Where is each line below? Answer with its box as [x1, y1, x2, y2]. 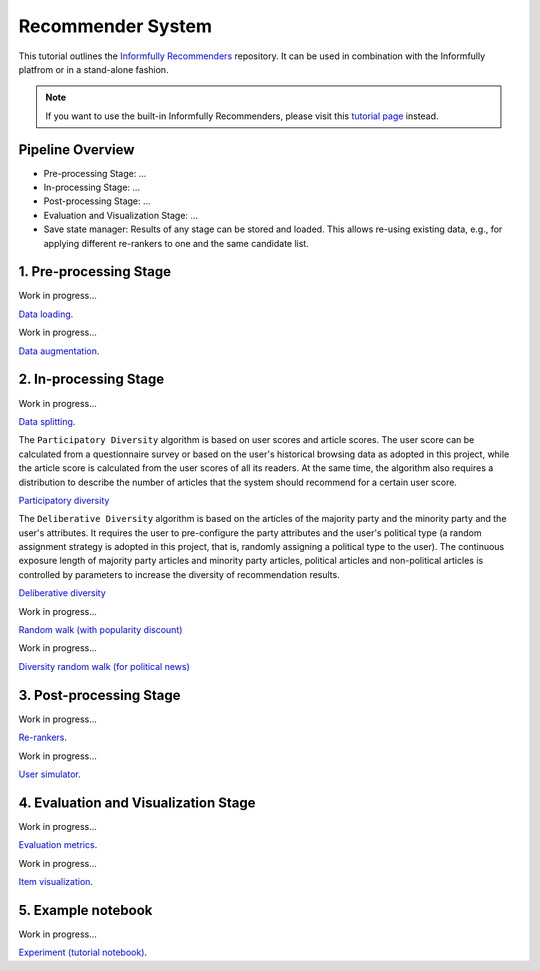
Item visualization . [18, 875, 94, 887]
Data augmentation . [18, 345, 100, 357]
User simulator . [18, 768, 82, 780]
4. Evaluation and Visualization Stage [18, 794, 256, 811]
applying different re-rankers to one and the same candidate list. [43, 237, 309, 249]
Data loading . [18, 308, 74, 320]
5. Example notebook [18, 901, 153, 919]
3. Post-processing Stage [18, 686, 181, 704]
